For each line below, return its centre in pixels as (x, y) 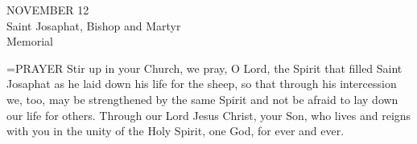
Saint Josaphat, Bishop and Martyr (94, 25)
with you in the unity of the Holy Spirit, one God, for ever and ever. (175, 131)
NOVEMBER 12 (48, 10)
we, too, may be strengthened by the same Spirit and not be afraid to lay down (202, 99)
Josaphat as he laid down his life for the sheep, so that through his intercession (202, 84)
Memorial (30, 41)
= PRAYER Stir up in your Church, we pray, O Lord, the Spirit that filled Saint (204, 68)
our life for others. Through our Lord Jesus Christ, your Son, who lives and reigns (209, 115)
